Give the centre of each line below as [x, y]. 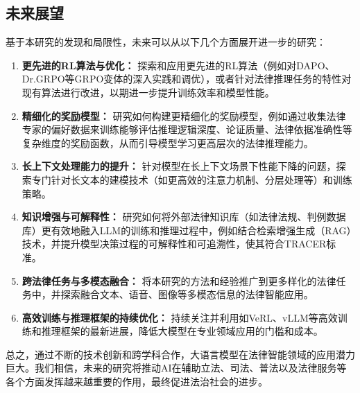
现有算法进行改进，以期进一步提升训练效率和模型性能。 [148, 92]
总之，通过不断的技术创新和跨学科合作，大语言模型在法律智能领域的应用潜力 [180, 354]
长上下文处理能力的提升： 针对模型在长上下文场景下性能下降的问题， [179, 166]
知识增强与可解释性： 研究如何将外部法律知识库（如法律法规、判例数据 [184, 217]
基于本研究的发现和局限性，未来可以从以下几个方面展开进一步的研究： [166, 42]
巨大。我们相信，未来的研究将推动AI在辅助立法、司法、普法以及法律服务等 [176, 368]
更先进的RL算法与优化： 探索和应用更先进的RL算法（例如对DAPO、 [178, 65]
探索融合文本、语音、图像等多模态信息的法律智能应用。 [187, 294]
